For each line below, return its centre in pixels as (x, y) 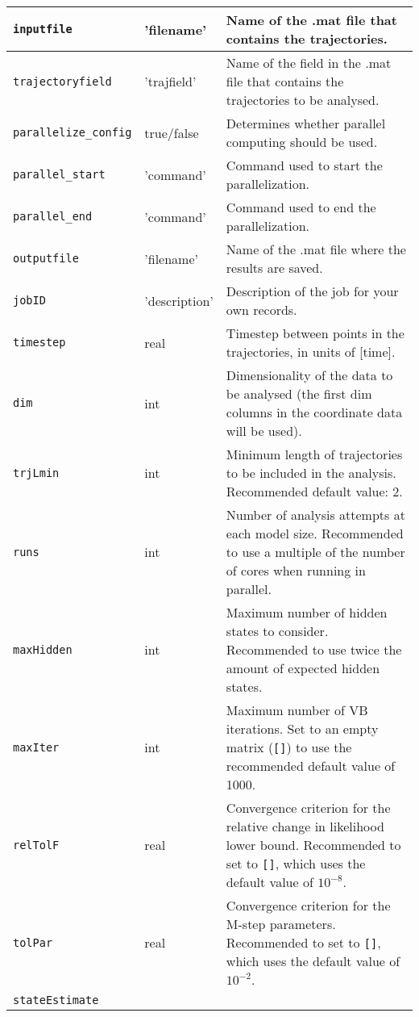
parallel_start (59, 174)
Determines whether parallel (306, 123)
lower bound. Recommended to (313, 845)
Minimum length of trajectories (314, 454)
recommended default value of (311, 766)
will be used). (264, 431)
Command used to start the (304, 165)
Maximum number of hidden (307, 612)
